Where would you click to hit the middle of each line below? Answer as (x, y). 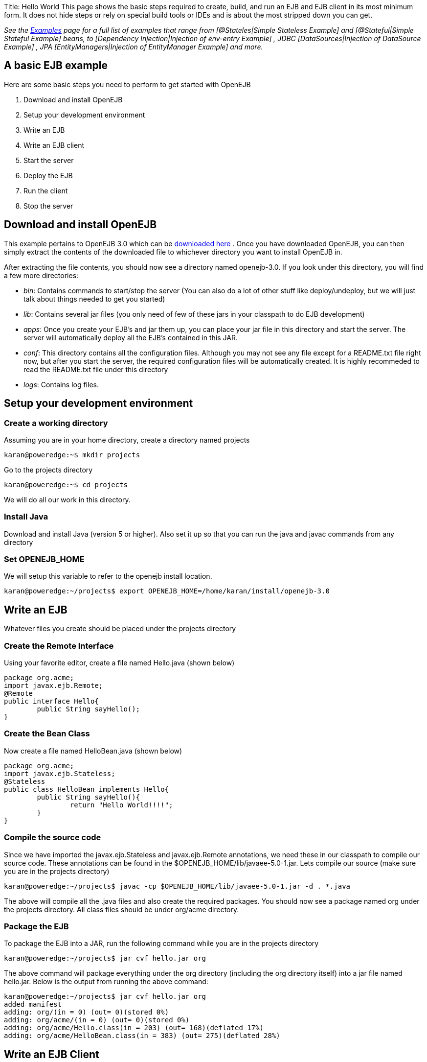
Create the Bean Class (47, 734)
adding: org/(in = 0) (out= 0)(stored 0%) (87, 1012)
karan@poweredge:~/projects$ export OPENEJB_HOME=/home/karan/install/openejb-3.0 (167, 591)
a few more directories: (41, 275)
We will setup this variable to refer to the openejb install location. (108, 576)
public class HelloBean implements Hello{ (87, 789)
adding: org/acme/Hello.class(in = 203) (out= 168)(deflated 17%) (134, 1028)
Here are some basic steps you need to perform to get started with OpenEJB (127, 84)
